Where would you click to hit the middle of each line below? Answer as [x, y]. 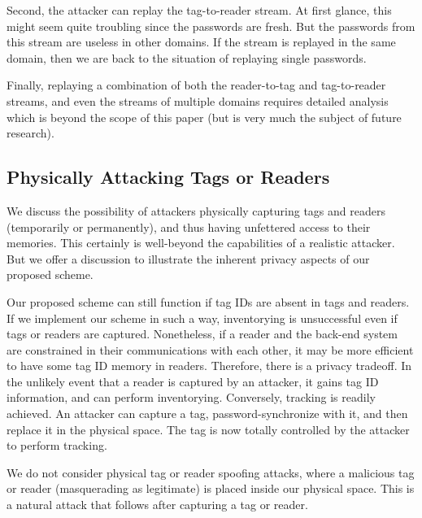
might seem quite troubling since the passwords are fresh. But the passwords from [211, 26]
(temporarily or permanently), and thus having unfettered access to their [189, 226]
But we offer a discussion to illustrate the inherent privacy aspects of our [188, 258]
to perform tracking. [57, 445]
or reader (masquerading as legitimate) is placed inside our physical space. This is [211, 488]
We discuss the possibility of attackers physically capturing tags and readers [196, 210]
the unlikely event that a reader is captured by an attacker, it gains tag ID [193, 381]
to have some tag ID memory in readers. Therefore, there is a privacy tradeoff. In [209, 366]
